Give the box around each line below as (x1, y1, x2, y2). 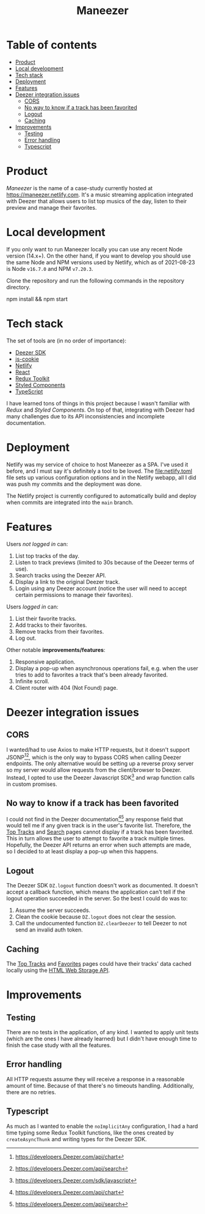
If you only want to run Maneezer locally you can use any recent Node (6, 245, 183, 253)
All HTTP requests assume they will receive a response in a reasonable (6, 1075, 185, 1083)
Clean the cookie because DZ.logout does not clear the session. (15, 913, 177, 920)
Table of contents (6, 38, 98, 52)
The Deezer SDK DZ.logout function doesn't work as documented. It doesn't (6, 882, 198, 889)
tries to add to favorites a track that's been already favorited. (15, 671, 168, 678)
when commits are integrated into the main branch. (6, 498, 134, 506)
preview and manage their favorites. (6, 204, 97, 211)
